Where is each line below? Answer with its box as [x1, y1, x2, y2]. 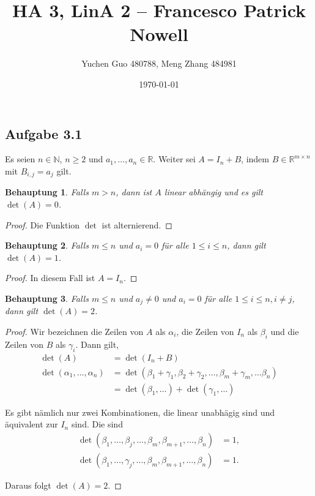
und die [270, 325, 299, 337]
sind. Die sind [71, 418, 123, 430]
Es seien [5, 152, 35, 165]
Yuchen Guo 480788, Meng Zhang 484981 [81, 57, 237, 70]
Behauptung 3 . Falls [5, 291, 89, 304]
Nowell [130, 21, 188, 47]
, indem [241, 152, 269, 165]
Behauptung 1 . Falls [5, 186, 89, 198]
